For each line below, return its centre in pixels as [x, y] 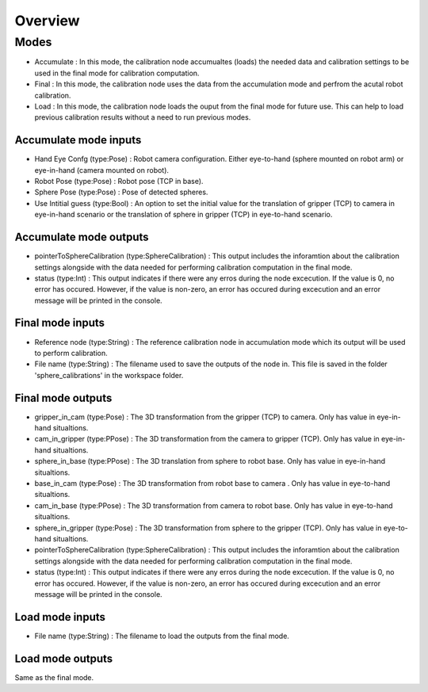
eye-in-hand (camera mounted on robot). [102, 170]
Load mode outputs [64, 658]
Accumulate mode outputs [82, 237]
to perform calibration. [71, 353]
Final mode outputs [63, 398]
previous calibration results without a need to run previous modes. [143, 117]
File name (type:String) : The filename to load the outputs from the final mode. [162, 636]
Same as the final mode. [54, 677]
